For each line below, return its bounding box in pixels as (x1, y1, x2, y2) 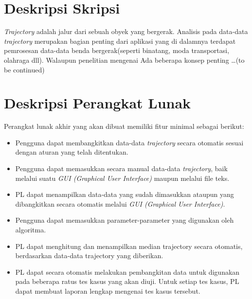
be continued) (4, 64, 45, 74)
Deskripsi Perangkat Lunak (4, 93, 191, 113)
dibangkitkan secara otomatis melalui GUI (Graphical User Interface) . (15, 198, 225, 209)
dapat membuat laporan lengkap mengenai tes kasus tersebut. (15, 285, 200, 296)
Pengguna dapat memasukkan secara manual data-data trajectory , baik (15, 163, 228, 173)
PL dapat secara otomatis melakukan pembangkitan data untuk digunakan (15, 266, 240, 277)
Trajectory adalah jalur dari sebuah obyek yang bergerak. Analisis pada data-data (4, 26, 248, 36)
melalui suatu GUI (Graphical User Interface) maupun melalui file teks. (15, 173, 230, 183)
